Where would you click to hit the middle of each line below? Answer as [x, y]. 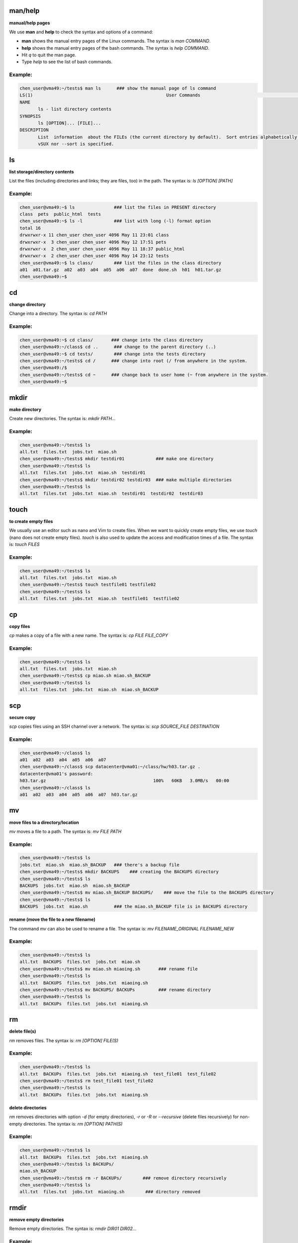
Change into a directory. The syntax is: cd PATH [58, 314]
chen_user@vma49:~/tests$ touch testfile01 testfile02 [88, 585]
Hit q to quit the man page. [49, 55]
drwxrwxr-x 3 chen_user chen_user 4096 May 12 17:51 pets [93, 242]
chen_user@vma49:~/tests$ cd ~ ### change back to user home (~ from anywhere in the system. [144, 375]
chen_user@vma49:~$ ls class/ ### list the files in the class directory [120, 263]
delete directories [28, 1108]
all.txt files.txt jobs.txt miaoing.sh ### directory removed [110, 1192]
